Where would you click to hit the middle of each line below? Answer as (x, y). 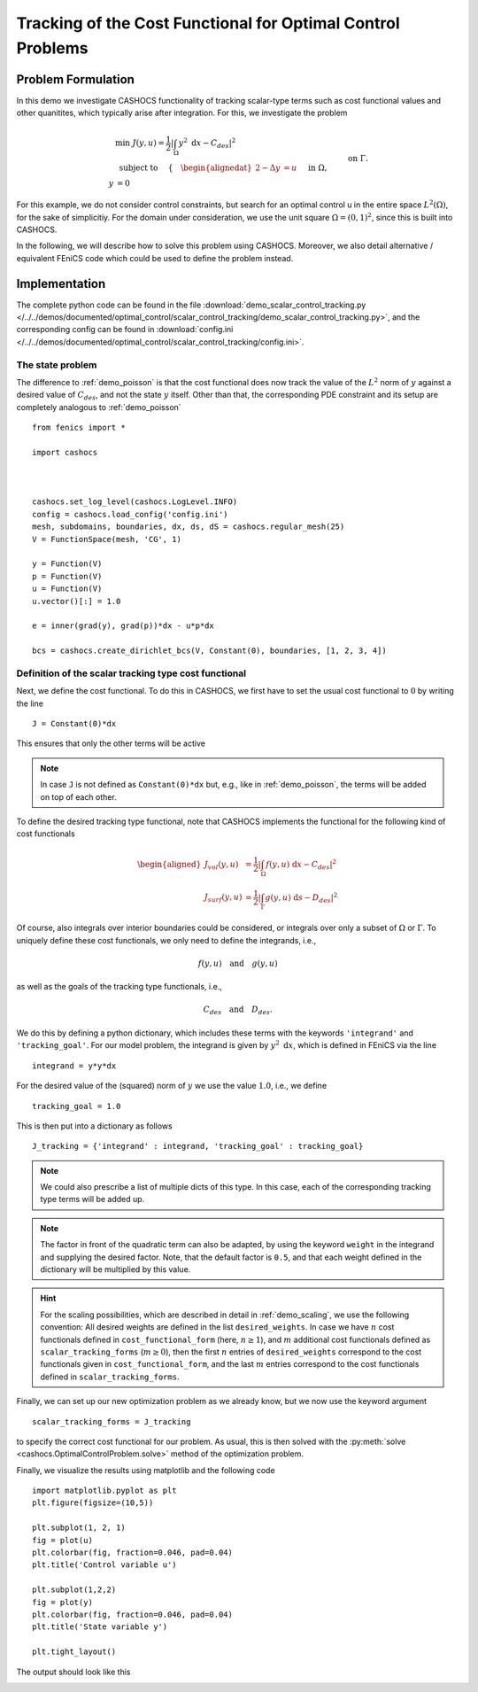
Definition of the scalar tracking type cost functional (131, 673)
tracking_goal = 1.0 (77, 1106)
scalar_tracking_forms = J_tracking (112, 1421)
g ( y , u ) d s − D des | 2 (301, 897)
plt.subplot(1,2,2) (74, 1590)
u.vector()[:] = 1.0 (77, 601)
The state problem (57, 365)
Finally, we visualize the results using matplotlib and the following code (146, 1470)
